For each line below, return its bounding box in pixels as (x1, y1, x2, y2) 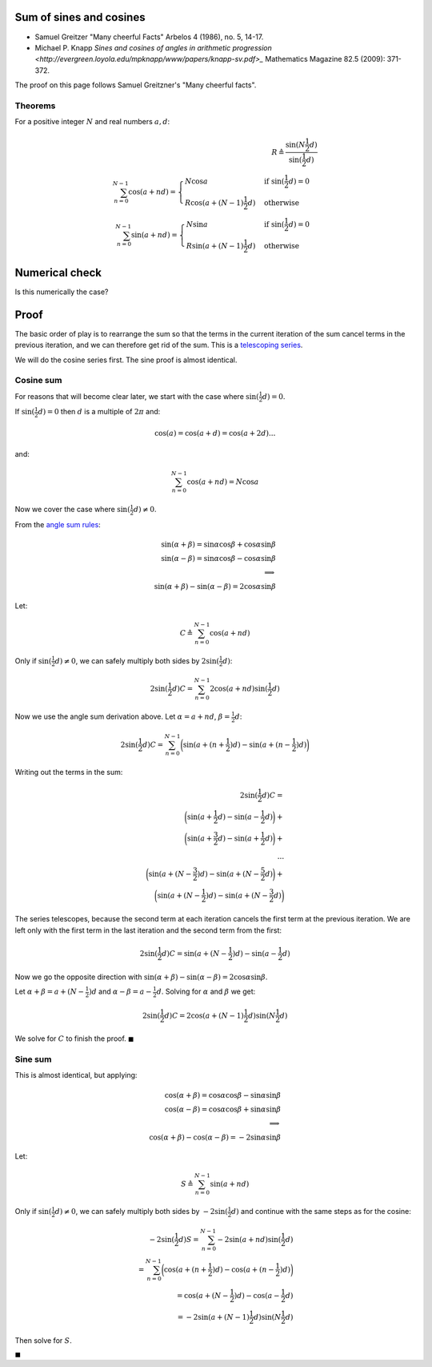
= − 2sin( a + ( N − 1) (177, 1313, 250, 1321)
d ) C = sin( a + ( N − (161, 949, 227, 958)
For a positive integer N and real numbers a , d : (14, 117, 170, 127)
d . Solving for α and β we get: (156, 986, 256, 997)
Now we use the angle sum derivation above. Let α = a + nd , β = (14, 712, 230, 721)
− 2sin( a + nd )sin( (217, 1235, 282, 1244)
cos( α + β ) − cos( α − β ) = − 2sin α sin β (149, 1132, 282, 1142)
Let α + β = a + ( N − (14, 986, 84, 997)
